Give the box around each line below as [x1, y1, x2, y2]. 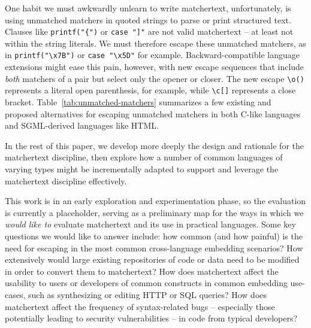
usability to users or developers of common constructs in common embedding [5, 277, 288, 289]
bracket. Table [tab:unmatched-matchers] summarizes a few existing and [5, 96, 271, 108]
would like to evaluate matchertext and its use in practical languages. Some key [5, 218, 296, 230]
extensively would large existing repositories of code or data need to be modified [5, 253, 300, 266]
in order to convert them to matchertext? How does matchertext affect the [5, 265, 279, 277]
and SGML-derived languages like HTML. [5, 119, 159, 132]
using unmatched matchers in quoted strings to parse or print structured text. [5, 13, 291, 26]
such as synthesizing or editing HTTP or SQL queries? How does [28, 288, 267, 300]
